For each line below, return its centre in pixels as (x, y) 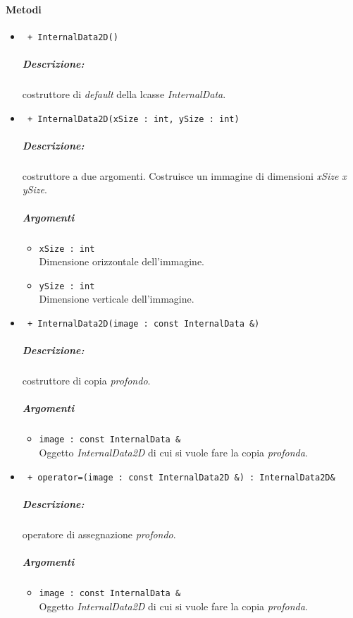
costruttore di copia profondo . (86, 381)
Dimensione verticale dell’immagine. (117, 299)
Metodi (24, 9)
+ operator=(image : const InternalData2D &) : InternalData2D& (181, 477)
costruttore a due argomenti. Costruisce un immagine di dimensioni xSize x (184, 175)
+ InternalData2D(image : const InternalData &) (143, 324)
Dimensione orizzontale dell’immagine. (122, 261)
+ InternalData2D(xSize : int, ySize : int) (133, 119)
